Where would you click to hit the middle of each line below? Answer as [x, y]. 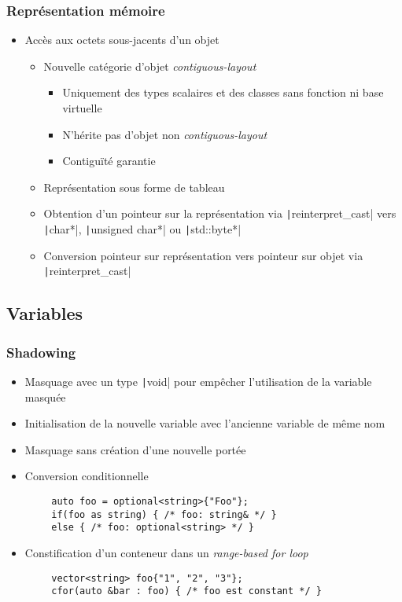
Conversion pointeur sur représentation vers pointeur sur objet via [203, 255]
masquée [45, 396]
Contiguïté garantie [109, 161]
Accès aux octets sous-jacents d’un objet [122, 40]
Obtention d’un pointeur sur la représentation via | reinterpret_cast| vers [220, 213]
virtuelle [82, 108]
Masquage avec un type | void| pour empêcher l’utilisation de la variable [198, 381]
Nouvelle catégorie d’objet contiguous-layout [150, 66]
